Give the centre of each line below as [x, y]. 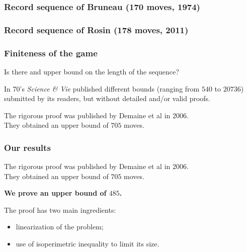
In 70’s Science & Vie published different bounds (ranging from [102, 88]
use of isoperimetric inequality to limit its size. [88, 244]
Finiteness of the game [51, 53]
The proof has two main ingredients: [60, 209]
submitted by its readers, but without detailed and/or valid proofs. [107, 98]
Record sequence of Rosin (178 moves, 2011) [96, 29]
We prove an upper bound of [55, 193]
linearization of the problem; [60, 227]
